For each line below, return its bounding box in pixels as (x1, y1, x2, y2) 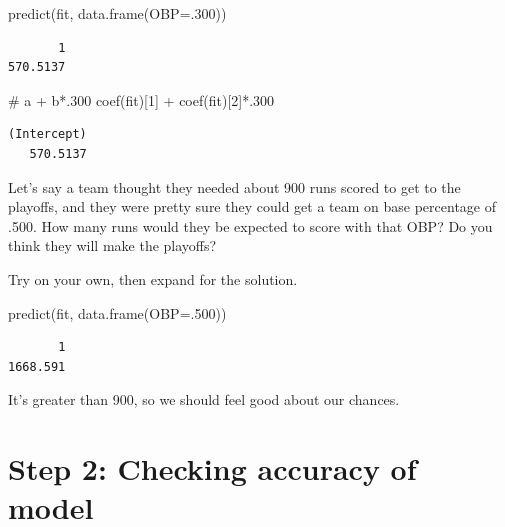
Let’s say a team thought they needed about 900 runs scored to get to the (8, 176, 461, 197)
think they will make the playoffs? (8, 235, 217, 256)
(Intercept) (8, 127, 87, 142)
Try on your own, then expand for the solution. (8, 268, 298, 289)
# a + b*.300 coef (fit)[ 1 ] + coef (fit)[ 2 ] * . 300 (8, 89, 275, 110)
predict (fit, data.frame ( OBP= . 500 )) (8, 302, 227, 323)
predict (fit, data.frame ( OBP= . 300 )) (8, 3, 227, 23)
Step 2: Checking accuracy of (8, 448, 417, 489)
